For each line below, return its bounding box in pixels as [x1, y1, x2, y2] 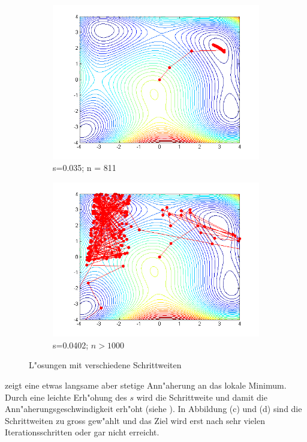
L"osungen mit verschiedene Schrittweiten [29, 359, 182, 371]
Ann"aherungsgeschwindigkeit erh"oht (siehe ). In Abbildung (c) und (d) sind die [5, 402, 302, 415]
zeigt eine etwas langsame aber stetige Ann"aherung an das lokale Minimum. [5, 379, 287, 392]
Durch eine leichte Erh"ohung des [5, 390, 127, 403]
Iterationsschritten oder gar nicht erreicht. [5, 426, 159, 438]
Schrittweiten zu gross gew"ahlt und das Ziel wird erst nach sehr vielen [5, 414, 265, 426]
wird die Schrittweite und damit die [136, 390, 267, 403]
